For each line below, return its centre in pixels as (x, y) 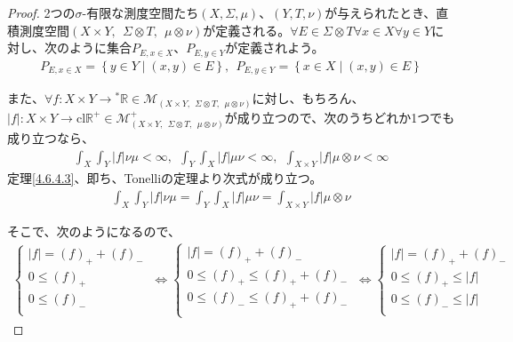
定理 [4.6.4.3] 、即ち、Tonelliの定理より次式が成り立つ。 (165, 178)
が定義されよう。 (275, 48)
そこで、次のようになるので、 (94, 231)
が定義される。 (247, 30)
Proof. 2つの (41, 12)
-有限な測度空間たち (140, 12)
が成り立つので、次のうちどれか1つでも (340, 117)
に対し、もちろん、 (308, 98)
